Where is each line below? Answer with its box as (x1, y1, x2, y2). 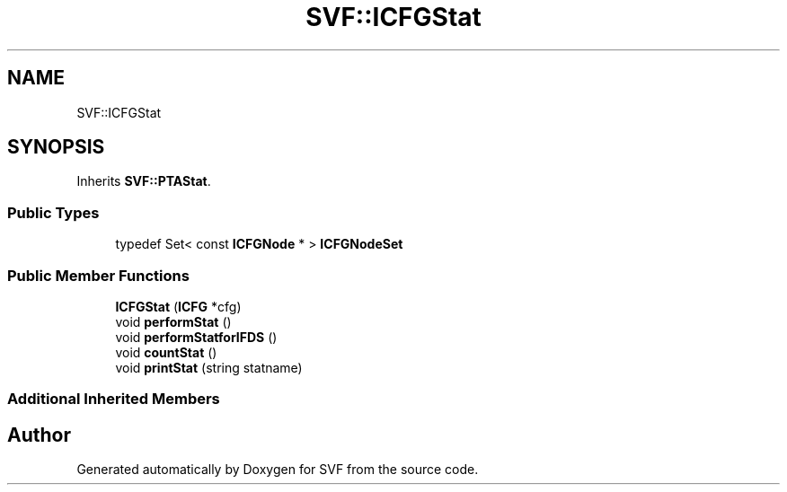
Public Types (7, 203, 100, 222)
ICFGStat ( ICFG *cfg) (115, 298, 242, 314)
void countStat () (115, 344, 217, 360)
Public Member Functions (7, 266, 190, 285)
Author (7, 423, 71, 446)
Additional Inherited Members (7, 390, 220, 409)
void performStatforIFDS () (115, 329, 278, 345)
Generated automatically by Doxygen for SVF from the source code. (76, 461, 479, 478)
